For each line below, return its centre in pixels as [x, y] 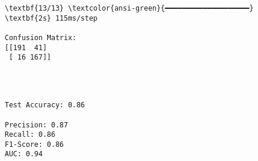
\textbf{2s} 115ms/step [51, 18]
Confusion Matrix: [41, 37]
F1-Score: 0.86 [34, 144]
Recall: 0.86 [30, 135]
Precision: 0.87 [37, 125]
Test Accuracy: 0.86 [45, 105]
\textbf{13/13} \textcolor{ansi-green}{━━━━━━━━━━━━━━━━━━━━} [129, 8]
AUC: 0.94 [24, 154]
